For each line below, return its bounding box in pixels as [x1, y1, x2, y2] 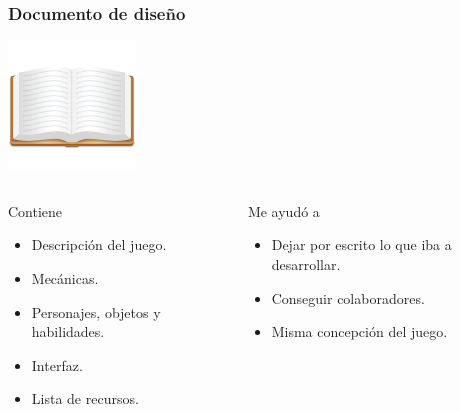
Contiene [8, 200, 63, 221]
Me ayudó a [247, 200, 320, 221]
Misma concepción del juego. [271, 321, 448, 342]
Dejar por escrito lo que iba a [271, 234, 452, 255]
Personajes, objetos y [31, 301, 161, 322]
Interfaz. [31, 354, 83, 375]
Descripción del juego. [31, 234, 167, 255]
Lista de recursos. [31, 388, 139, 409]
